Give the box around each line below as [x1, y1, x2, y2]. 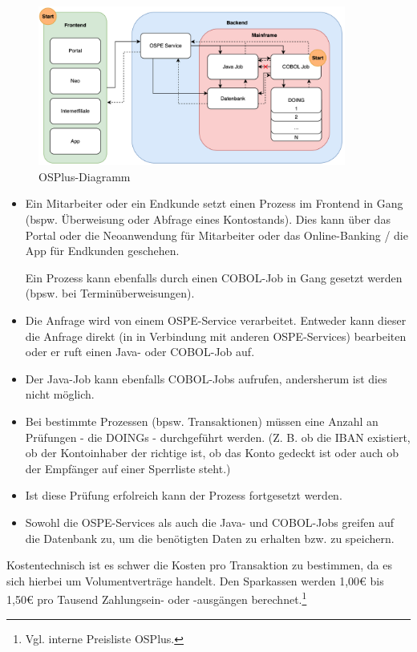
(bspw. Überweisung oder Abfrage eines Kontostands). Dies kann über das [25, 211, 391, 228]
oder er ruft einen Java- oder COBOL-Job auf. [25, 343, 255, 360]
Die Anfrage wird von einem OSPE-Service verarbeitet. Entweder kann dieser [25, 311, 407, 328]
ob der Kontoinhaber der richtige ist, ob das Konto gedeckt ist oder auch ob [25, 444, 399, 461]
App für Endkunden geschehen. [25, 242, 180, 259]
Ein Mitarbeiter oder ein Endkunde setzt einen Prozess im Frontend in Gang [25, 195, 403, 212]
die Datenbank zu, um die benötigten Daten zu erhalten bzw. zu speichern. [25, 529, 395, 546]
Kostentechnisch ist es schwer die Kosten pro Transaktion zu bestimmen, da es [6, 557, 393, 573]
